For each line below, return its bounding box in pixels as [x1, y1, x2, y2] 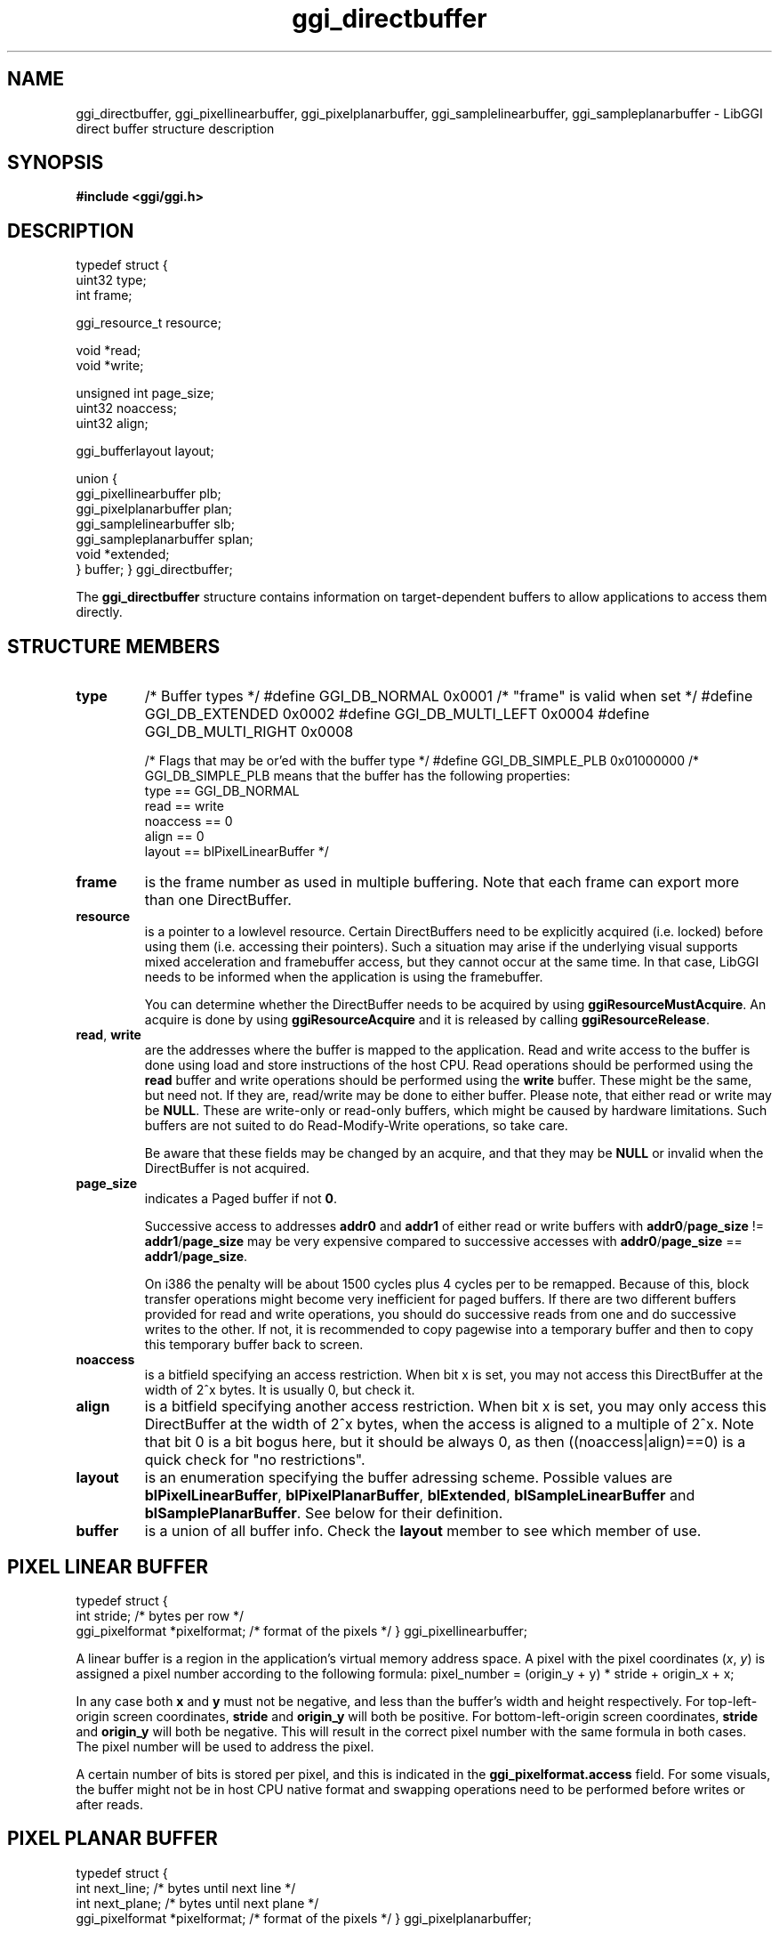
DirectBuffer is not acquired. [144, 1161, 310, 1177]
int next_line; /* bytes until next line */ [76, 1880, 296, 1896]
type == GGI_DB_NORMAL [144, 783, 300, 799]
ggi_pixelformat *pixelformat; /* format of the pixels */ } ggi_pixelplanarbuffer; [76, 1910, 532, 1926]
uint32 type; [76, 272, 147, 288]
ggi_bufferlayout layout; [76, 443, 214, 459]
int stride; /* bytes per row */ [76, 1607, 245, 1623]
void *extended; [76, 546, 170, 562]
